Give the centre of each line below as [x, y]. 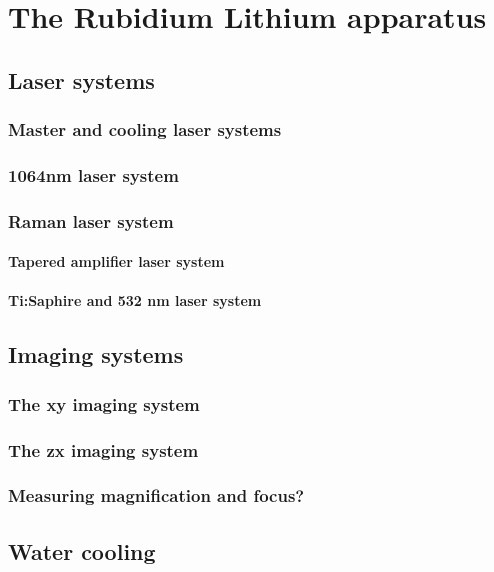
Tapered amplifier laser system [116, 261]
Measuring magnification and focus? [156, 495]
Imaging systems [96, 354]
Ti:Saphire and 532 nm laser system [135, 300]
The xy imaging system [104, 403]
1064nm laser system [93, 174]
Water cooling [82, 550]
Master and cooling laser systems [145, 129]
